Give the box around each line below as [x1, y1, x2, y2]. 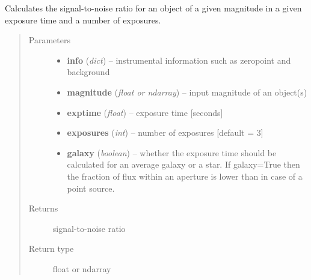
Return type [28, 242, 74, 255]
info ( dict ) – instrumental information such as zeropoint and [67, 53, 291, 66]
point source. [67, 181, 115, 194]
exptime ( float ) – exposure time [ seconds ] [67, 106, 223, 118]
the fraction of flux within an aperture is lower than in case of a [67, 169, 303, 182]
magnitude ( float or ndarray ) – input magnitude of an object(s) [67, 85, 307, 98]
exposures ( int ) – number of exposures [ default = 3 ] [67, 126, 263, 139]
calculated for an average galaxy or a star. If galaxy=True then [67, 158, 300, 171]
